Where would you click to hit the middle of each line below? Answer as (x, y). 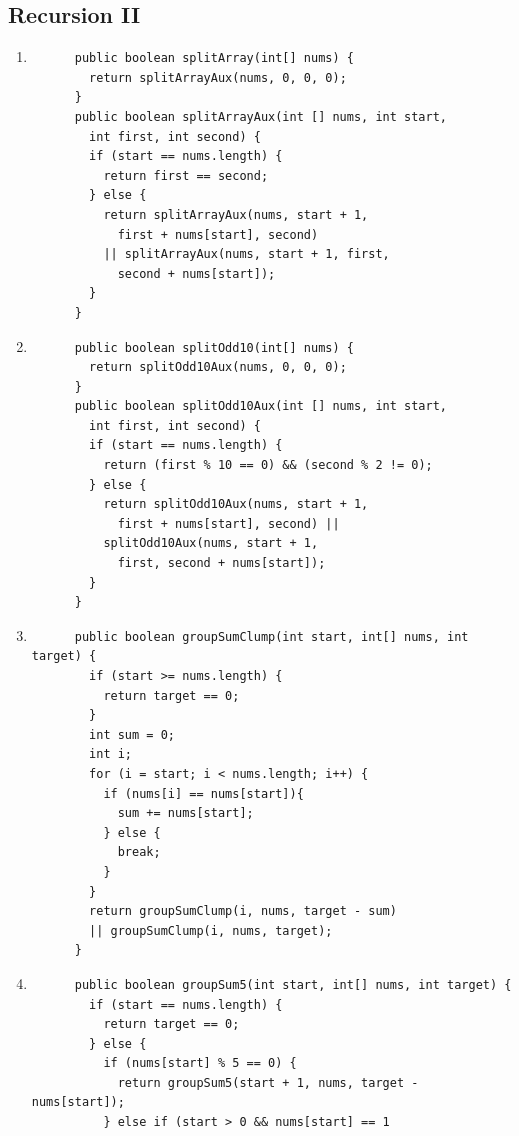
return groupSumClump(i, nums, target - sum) (243, 911)
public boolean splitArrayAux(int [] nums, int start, (261, 116)
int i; (111, 754)
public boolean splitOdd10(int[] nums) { (214, 347)
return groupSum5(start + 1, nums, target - (268, 1082)
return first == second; (186, 175)
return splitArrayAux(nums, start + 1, (236, 214)
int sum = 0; (132, 734)
